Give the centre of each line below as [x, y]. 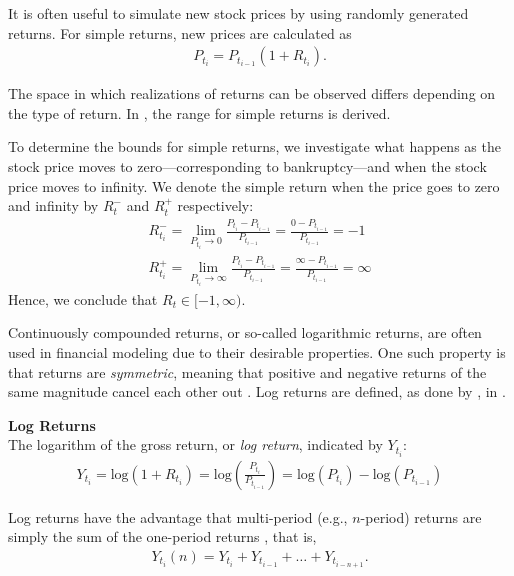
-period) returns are [421, 516]
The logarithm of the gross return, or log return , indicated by [195, 444]
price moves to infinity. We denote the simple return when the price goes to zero [254, 185]
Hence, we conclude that [83, 298]
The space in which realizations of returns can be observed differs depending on [252, 93]
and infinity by [53, 205]
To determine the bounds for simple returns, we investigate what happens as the [254, 146]
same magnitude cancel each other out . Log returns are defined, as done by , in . [257, 391]
